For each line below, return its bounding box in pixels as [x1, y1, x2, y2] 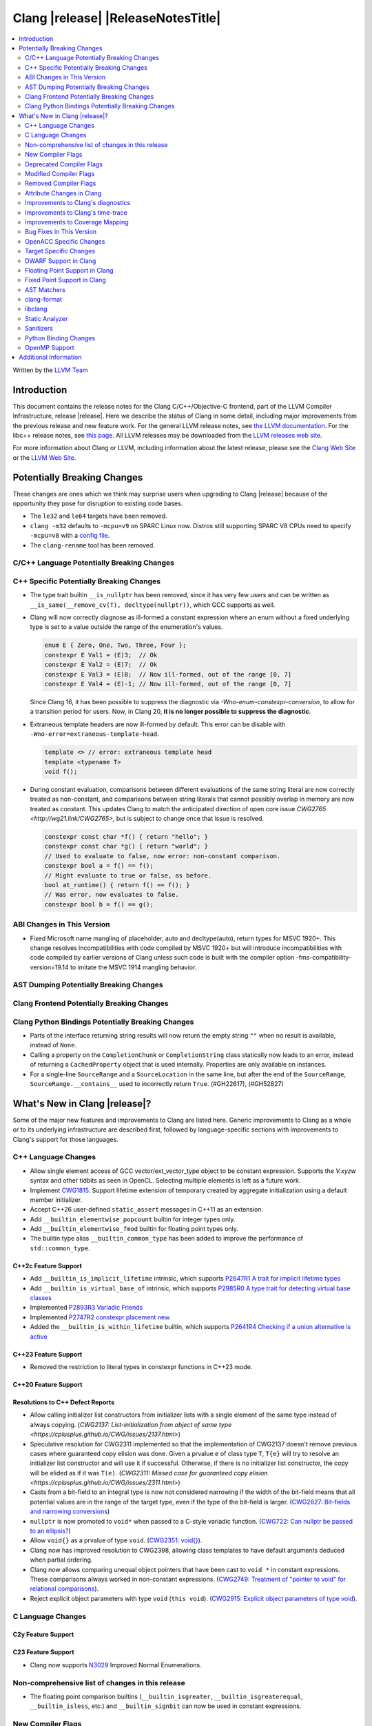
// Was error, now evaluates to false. [44, 891, 179, 899]
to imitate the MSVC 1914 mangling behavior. [70, 963, 197, 971]
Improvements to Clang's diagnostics [25, 199, 131, 207]
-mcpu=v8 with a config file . [30, 532, 110, 540]
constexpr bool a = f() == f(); [44, 862, 154, 870]
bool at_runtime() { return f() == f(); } [44, 881, 190, 889]
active [30, 1332, 48, 1341]
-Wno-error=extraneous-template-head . [30, 730, 160, 738]
